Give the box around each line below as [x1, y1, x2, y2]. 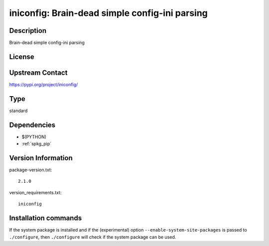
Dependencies [9, 121, 56, 129]
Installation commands [9, 214, 82, 223]
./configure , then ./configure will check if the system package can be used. [9, 234, 176, 240]
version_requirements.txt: [9, 189, 62, 195]
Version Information [9, 154, 73, 162]
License [9, 52, 34, 61]
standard [9, 108, 28, 114]
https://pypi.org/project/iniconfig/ [9, 81, 78, 87]
